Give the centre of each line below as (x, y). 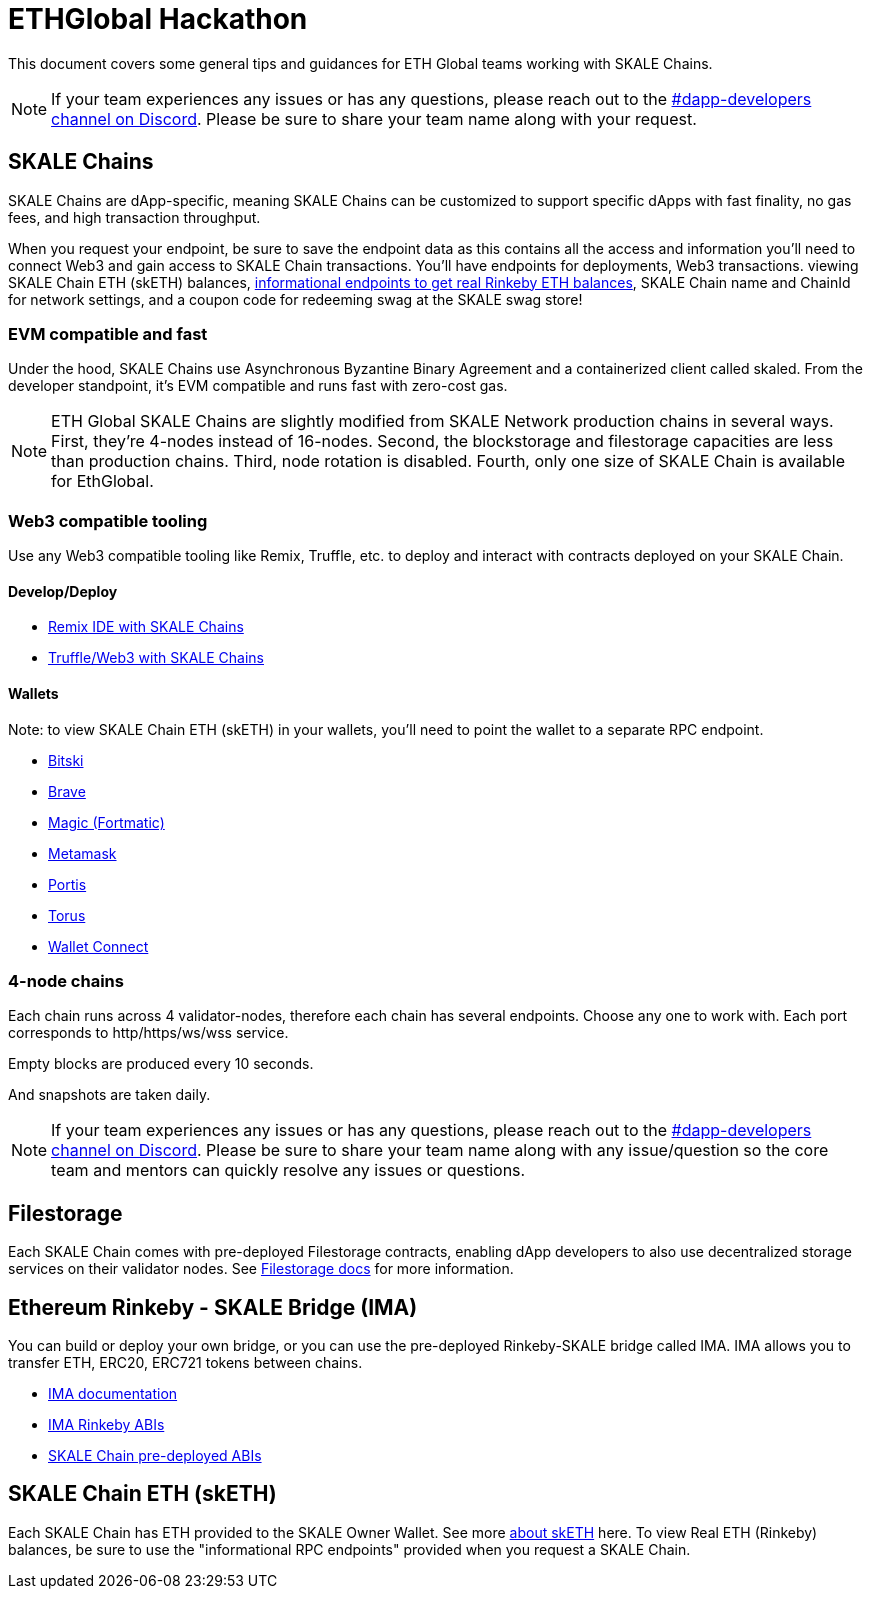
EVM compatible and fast (108, 333)
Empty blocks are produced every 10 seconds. (161, 1064)
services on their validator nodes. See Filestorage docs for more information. (261, 1269)
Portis (67, 884)
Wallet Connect (98, 946)
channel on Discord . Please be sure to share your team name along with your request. (374, 118)
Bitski (66, 760)
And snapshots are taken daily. (109, 1095)
